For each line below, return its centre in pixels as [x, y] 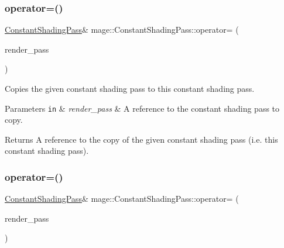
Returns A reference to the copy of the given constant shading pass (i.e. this [141, 139]
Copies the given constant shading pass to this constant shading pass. [130, 88]
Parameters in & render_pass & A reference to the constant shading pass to [142, 108]
